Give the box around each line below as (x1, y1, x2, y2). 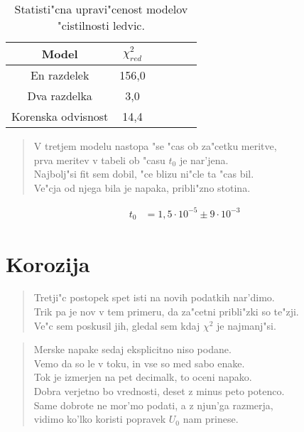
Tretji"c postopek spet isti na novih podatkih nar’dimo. (33, 290, 275, 305)
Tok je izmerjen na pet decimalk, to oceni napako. (33, 369, 252, 384)
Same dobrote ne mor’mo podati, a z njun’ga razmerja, (33, 397, 273, 412)
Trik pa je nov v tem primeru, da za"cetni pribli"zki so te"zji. (33, 304, 299, 319)
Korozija (6, 249, 90, 278)
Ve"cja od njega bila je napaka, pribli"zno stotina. (33, 180, 251, 195)
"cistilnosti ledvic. (57, 17, 145, 33)
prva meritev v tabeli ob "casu (33, 152, 165, 167)
